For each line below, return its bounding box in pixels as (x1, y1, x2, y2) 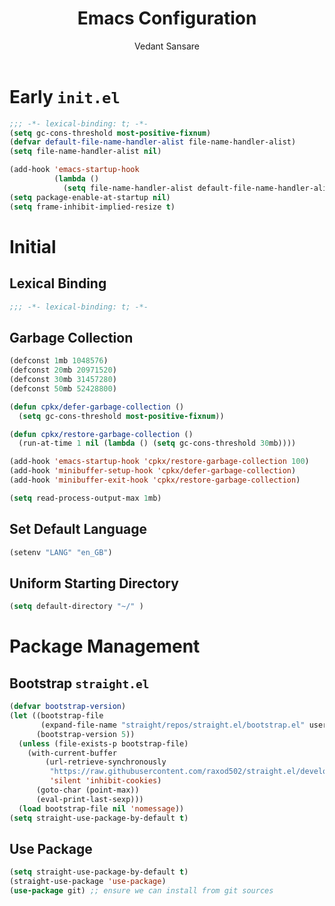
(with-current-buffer (27, 748, 117, 758)
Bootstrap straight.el (9, 675, 150, 692)
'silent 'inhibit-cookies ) (49, 776, 162, 786)
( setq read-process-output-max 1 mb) (9, 493, 162, 503)
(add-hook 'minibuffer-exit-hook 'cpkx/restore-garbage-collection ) (9, 475, 301, 485)
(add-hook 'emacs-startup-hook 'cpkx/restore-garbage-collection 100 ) (9, 457, 310, 467)
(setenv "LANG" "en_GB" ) (9, 547, 113, 557)
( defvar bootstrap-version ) (9, 702, 127, 712)
